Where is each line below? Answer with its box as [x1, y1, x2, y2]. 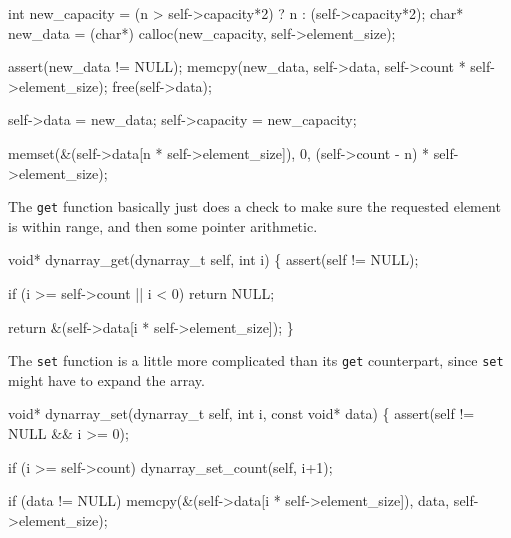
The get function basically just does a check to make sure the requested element [8, 196, 501, 217]
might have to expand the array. [8, 369, 205, 390]
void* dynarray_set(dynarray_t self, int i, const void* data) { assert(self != [8, 403, 475, 424]
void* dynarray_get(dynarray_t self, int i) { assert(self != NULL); [8, 249, 419, 270]
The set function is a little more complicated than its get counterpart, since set [8, 350, 504, 371]
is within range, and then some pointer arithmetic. [8, 215, 318, 236]
